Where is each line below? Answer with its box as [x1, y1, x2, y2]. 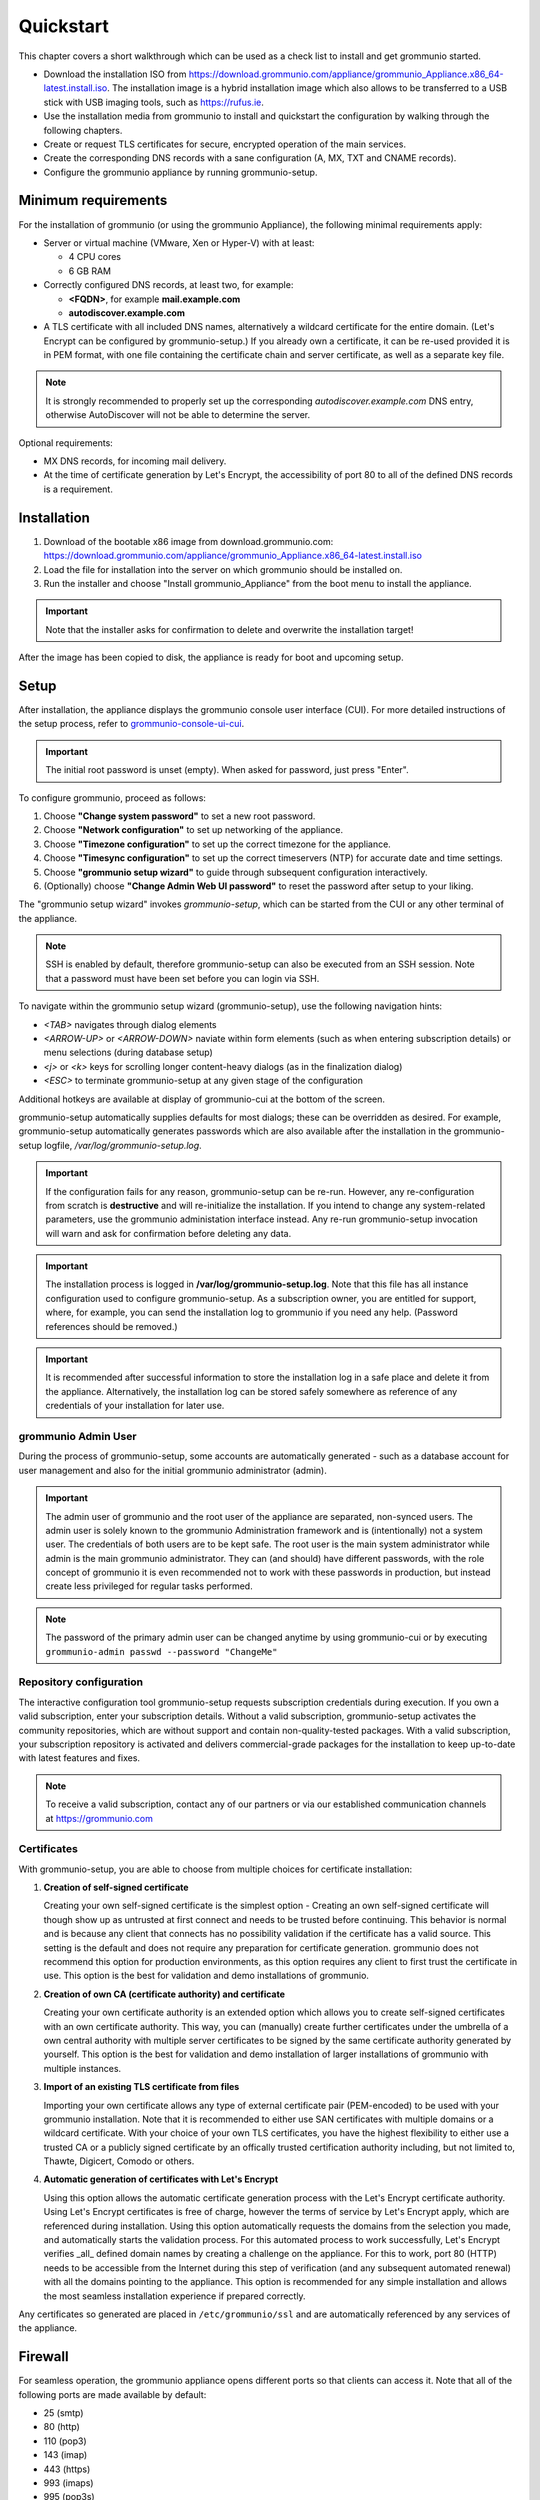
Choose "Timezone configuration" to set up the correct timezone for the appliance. [43, 838, 392, 850]
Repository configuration [18, 1675, 144, 1689]
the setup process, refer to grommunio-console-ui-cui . [18, 718, 245, 730]
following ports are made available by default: [18, 2388, 207, 2400]
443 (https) [43, 2463, 91, 2475]
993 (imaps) [43, 2477, 94, 2489]
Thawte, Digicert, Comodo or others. [43, 2155, 195, 2167]
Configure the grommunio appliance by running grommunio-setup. [43, 166, 318, 178]
